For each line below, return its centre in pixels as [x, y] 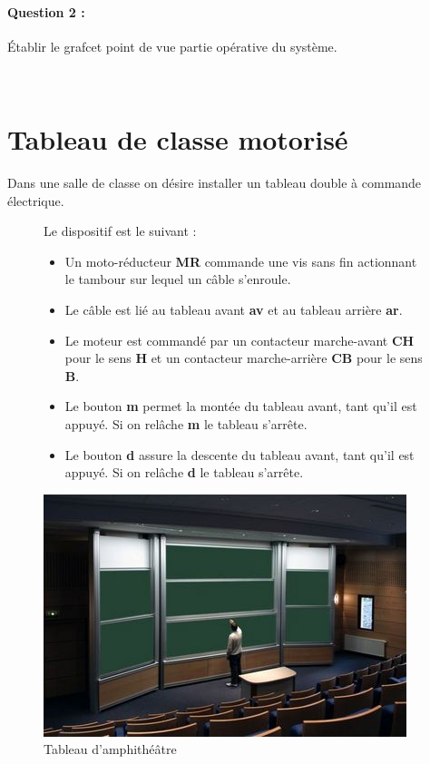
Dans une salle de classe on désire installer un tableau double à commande [215, 183]
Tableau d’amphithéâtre [110, 749]
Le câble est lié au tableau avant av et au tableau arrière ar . [234, 310]
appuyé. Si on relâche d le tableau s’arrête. [184, 472]
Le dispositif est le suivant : [120, 231]
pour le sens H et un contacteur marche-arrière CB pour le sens [244, 358]
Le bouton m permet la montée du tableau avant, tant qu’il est [241, 406]
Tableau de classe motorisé [178, 139]
